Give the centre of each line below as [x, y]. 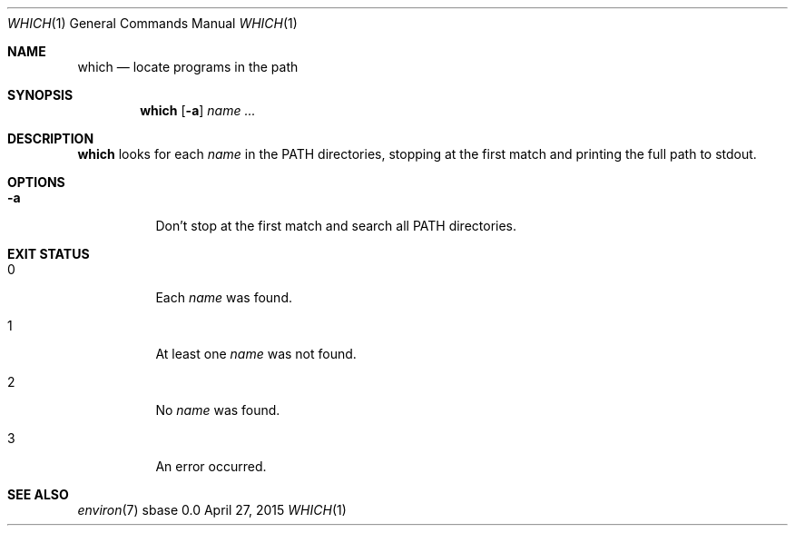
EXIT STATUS [49, 254]
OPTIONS [36, 182]
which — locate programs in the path [188, 67]
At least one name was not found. [256, 354]
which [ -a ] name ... [198, 110]
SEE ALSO [38, 494]
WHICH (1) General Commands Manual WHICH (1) [152, 23]
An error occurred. [211, 466]
